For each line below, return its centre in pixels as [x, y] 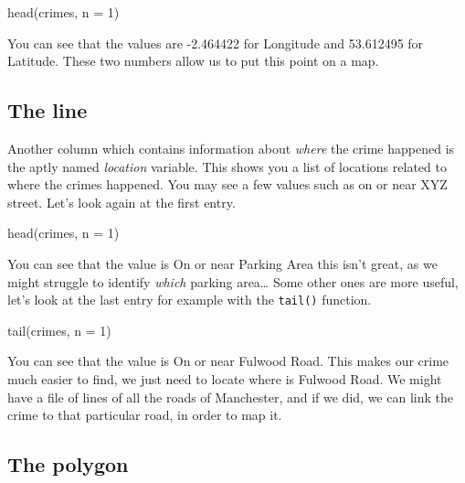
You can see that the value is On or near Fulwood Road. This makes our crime [228, 361]
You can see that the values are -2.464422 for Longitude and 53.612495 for [216, 43]
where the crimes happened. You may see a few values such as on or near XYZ [227, 184]
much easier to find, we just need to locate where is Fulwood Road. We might [225, 378]
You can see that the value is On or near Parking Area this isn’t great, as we [222, 263]
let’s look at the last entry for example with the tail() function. [190, 300]
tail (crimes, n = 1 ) [59, 330]
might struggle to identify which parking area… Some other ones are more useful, [233, 281]
